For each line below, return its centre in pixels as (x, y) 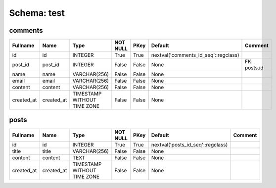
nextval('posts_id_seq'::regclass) (189, 144)
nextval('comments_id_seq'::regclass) (195, 55)
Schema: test (37, 13)
